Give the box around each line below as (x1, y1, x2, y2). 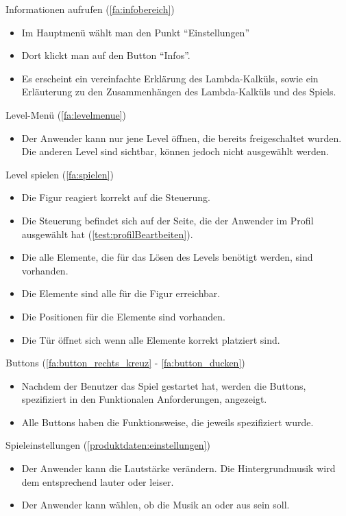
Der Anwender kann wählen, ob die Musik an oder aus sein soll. (21, 497, 290, 512)
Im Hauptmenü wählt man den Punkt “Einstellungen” (21, 25, 250, 39)
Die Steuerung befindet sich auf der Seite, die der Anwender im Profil (21, 213, 314, 227)
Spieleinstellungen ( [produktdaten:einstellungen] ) (5, 438, 210, 452)
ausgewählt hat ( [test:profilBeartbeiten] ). (21, 226, 193, 241)
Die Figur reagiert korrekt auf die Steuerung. (21, 190, 211, 204)
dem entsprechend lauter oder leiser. (21, 474, 174, 489)
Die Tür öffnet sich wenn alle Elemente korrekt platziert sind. (21, 332, 280, 347)
